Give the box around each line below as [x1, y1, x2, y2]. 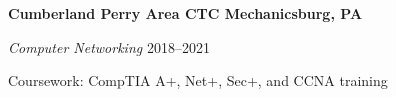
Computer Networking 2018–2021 [8, 36, 210, 57]
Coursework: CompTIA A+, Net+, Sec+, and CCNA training [8, 70, 388, 91]
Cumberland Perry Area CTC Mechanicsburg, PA [8, 3, 363, 23]
